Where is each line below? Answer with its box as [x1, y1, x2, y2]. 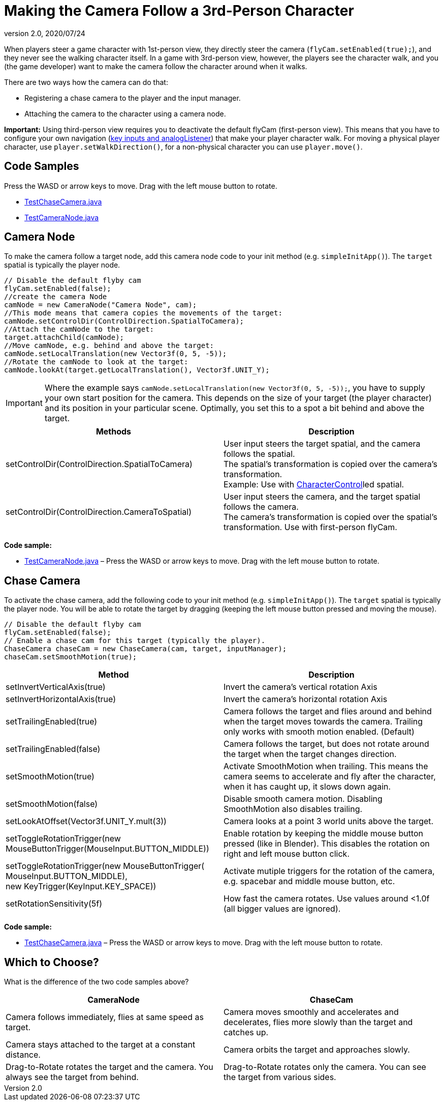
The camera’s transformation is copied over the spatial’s [224, 512, 437, 522]
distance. [6, 1050, 41, 1060]
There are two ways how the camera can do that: [4, 77, 168, 86]
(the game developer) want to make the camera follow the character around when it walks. [4, 62, 307, 71]
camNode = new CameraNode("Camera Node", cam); [4, 301, 197, 309]
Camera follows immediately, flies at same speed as [6, 1012, 204, 1023]
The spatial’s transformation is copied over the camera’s [224, 459, 437, 470]
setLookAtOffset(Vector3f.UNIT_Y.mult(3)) [6, 816, 167, 827]
